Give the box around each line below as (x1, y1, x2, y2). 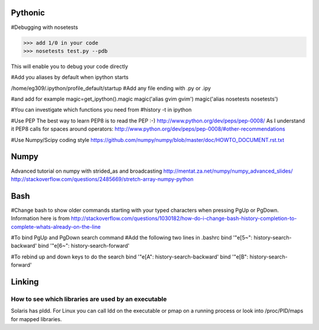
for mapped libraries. (11, 315, 62, 322)
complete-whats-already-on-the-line (11, 223, 101, 230)
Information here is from (11, 215, 70, 222)
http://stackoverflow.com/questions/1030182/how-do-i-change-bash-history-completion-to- (71, 215, 297, 222)
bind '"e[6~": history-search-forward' (38, 242, 130, 250)
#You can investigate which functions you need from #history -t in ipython (11, 106, 192, 114)
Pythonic (11, 8, 45, 18)
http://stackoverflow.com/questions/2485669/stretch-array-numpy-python (11, 175, 194, 183)
